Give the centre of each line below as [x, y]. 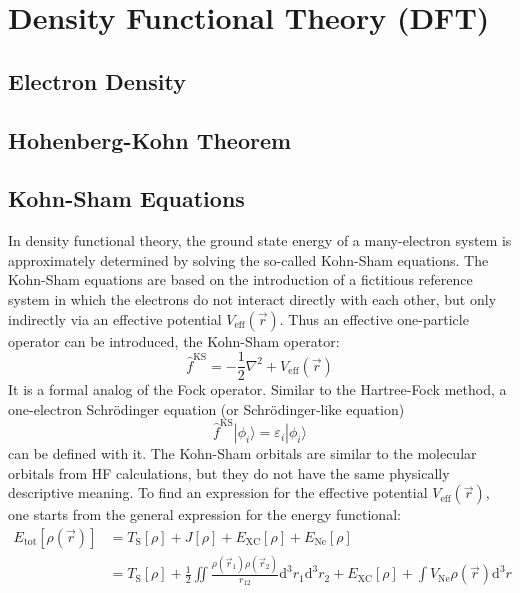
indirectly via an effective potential [115, 318]
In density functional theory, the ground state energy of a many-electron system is [260, 240]
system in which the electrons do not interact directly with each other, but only [252, 298]
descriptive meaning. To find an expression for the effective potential [218, 492]
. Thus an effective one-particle [374, 318]
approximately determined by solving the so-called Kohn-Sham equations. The [248, 259]
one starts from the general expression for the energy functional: [204, 514]
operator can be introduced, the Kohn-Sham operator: [174, 340]
